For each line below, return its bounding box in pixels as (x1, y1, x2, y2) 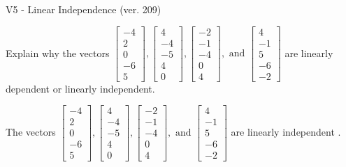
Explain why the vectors (6, 45, 110, 60)
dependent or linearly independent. (6, 81, 155, 95)
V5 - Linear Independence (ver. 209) (6, 2, 161, 16)
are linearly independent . (231, 124, 341, 138)
